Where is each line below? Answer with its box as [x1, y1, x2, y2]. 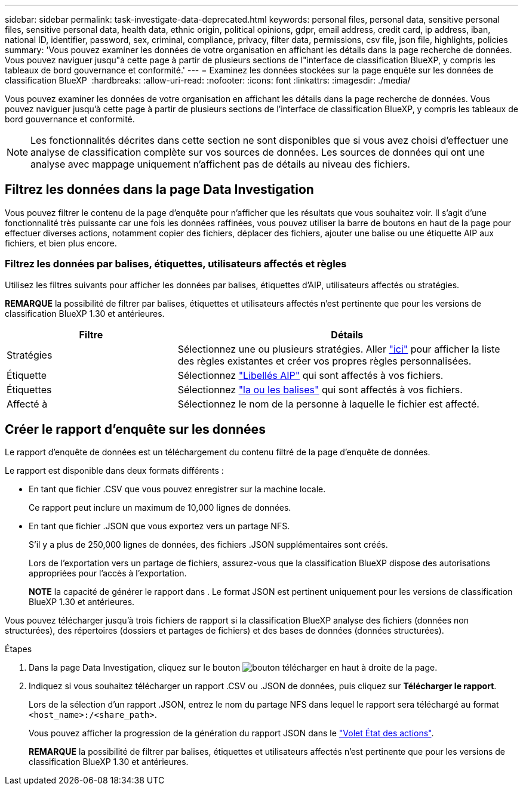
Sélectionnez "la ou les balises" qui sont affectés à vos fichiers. [177, 383, 463, 396]
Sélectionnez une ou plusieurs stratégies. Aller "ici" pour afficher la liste [177, 342, 500, 355]
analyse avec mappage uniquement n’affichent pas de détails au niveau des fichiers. [30, 158, 410, 170]
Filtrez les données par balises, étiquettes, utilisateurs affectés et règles [5, 258, 347, 270]
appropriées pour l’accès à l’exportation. [29, 568, 187, 579]
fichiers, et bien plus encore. [5, 237, 117, 248]
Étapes [5, 644, 32, 655]
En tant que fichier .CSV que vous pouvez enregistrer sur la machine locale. [29, 484, 326, 495]
